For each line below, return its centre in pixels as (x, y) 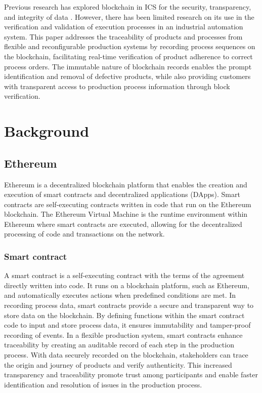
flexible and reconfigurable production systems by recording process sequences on (130, 46)
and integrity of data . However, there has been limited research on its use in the (129, 16)
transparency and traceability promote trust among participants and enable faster (131, 375)
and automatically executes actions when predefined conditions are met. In (120, 295)
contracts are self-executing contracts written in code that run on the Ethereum (128, 204)
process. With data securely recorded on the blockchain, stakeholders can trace (126, 355)
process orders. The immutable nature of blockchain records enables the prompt (128, 66)
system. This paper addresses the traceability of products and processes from (123, 36)
